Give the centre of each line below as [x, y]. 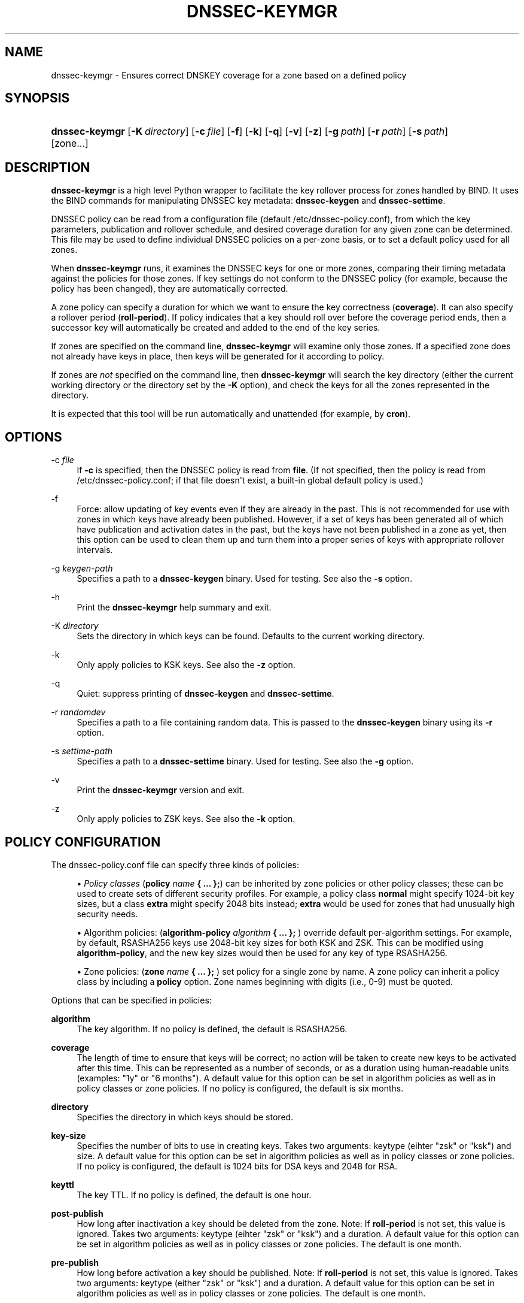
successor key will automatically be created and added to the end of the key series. [216, 328]
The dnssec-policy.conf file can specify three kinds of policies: [175, 864]
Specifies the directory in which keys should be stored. [185, 1117]
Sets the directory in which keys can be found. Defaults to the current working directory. [251, 636]
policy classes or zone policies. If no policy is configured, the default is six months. [240, 1088]
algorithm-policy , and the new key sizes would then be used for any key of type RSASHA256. [262, 953]
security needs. [107, 914]
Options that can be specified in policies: [131, 1000]
